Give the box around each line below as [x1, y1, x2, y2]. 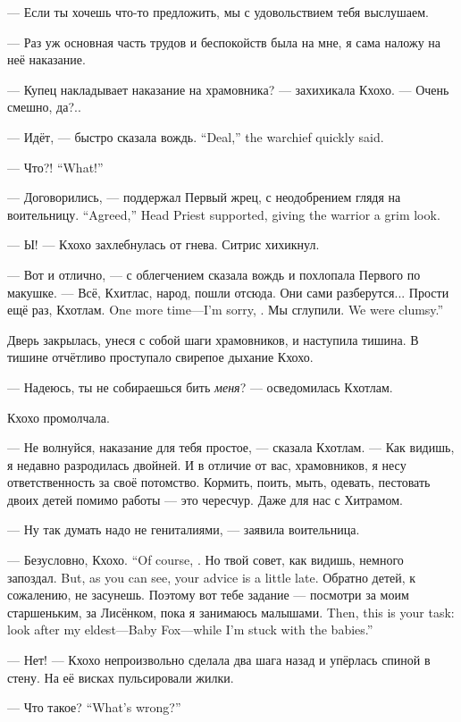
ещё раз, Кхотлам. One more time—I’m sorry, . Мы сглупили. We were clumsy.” [7, 300, 444, 319]
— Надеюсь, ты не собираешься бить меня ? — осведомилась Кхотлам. [7, 377, 393, 396]
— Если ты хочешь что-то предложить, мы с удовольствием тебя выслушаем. [7, 3, 429, 21]
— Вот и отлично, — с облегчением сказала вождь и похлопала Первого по [7, 264, 421, 283]
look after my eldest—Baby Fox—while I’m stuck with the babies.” [7, 620, 373, 639]
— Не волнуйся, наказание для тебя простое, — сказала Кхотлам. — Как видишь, [7, 438, 455, 457]
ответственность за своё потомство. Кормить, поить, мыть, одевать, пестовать [7, 473, 431, 491]
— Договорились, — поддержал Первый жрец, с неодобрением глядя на [7, 188, 401, 206]
